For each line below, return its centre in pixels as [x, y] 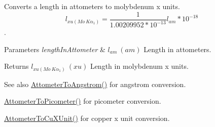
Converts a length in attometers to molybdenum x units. [92, 6]
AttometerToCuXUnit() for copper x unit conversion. [87, 118]
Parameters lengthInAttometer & [55, 49]
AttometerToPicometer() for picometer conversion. [83, 101]
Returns [16, 66]
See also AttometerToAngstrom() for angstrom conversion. [95, 84]
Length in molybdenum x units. [139, 66]
